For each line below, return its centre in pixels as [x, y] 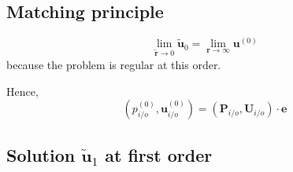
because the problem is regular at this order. [114, 64]
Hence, [22, 91]
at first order [159, 154]
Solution [41, 154]
